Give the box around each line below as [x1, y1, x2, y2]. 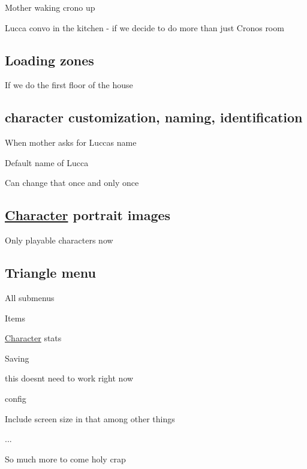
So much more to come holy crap [5, 452, 126, 465]
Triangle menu [5, 263, 96, 282]
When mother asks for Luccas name [5, 136, 137, 149]
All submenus [5, 291, 55, 303]
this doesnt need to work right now [5, 372, 134, 384]
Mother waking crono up [5, 1, 95, 13]
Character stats [5, 332, 62, 344]
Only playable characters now [5, 234, 113, 246]
